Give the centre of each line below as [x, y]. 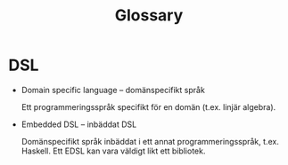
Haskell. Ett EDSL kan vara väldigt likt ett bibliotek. [113, 151]
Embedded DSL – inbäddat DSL [79, 124]
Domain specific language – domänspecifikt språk [113, 90]
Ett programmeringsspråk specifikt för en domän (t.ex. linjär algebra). [148, 106]
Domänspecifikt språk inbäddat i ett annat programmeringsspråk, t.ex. [150, 141]
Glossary [149, 16]
